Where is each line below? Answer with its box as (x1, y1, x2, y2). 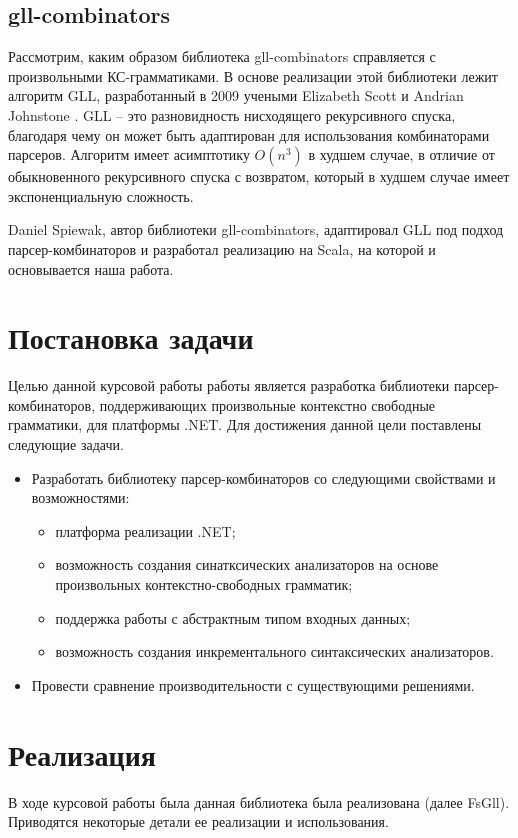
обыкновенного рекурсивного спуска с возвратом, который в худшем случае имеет (8, 166, 510, 187)
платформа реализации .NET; (55, 520, 236, 541)
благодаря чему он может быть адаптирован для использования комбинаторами (8, 124, 490, 145)
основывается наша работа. (8, 258, 174, 279)
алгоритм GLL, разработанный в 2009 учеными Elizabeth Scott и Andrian (8, 85, 464, 106)
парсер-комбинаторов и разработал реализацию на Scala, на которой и (8, 238, 436, 259)
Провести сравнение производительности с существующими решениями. (31, 674, 475, 695)
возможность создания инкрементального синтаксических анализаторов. (55, 641, 494, 662)
